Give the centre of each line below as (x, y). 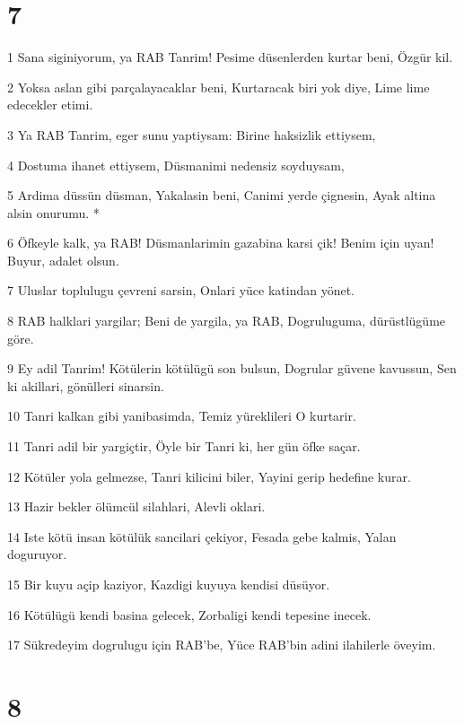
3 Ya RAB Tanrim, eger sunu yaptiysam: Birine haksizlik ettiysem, (192, 134)
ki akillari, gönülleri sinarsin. (86, 385)
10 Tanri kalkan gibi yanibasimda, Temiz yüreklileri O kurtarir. (182, 416)
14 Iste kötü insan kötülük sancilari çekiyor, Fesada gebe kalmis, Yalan (202, 536)
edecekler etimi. (50, 105)
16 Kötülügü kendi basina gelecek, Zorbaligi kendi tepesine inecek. (189, 614)
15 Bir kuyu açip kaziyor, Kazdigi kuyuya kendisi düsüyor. (169, 584)
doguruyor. (37, 554)
